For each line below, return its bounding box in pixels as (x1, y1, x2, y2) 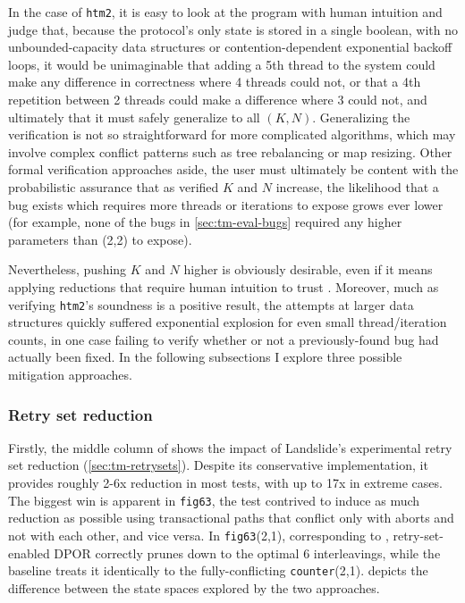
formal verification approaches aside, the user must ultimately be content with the (8, 160, 459, 179)
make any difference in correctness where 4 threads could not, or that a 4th (8, 72, 421, 91)
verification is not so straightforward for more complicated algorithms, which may (8, 125, 456, 144)
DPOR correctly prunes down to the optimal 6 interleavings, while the (54, 543, 441, 562)
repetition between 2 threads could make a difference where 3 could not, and (8, 90, 427, 109)
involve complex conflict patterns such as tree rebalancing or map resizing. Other (8, 142, 452, 161)
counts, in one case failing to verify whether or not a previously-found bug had (8, 330, 439, 348)
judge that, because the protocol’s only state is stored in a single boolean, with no (8, 20, 458, 38)
